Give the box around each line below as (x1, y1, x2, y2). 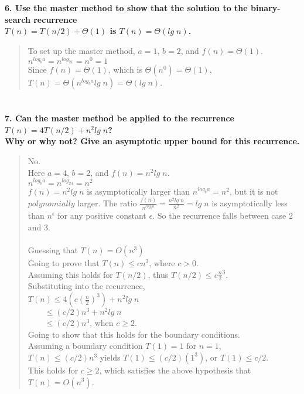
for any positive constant (57, 209, 146, 222)
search (5, 13, 30, 25)
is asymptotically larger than (87, 185, 190, 197)
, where (149, 257, 175, 269)
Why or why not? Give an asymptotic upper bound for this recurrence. (5, 135, 300, 147)
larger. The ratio (77, 196, 137, 209)
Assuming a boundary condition (28, 339, 143, 352)
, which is (108, 63, 142, 76)
